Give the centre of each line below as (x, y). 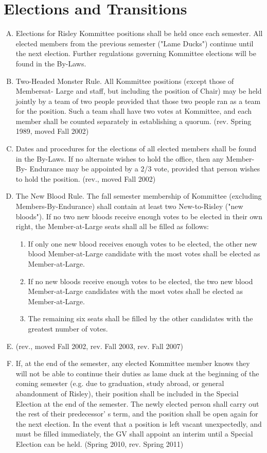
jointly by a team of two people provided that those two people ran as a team (138, 101)
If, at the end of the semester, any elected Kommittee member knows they (133, 363)
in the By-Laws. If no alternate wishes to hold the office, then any (120, 158)
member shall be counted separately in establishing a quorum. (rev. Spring (133, 121)
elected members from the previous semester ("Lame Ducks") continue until (135, 43)
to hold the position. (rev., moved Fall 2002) (86, 178)
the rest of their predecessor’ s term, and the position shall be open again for (137, 414)
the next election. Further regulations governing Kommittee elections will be (136, 53)
